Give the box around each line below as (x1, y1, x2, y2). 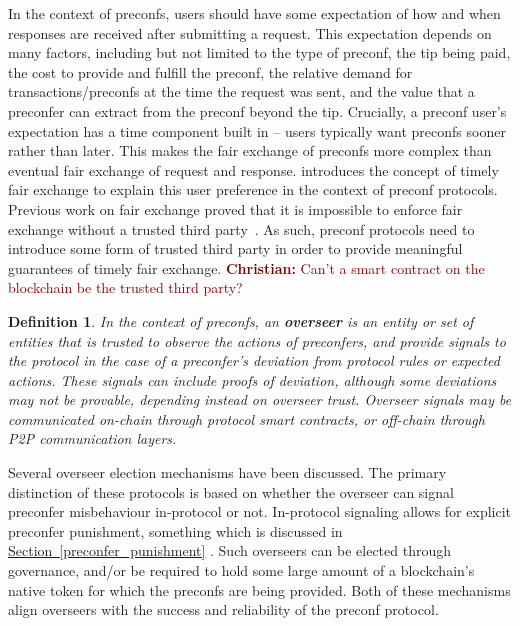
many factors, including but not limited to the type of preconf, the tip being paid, (8, 42, 511, 63)
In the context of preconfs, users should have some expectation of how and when (8, 3, 501, 23)
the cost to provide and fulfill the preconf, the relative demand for (8, 61, 413, 82)
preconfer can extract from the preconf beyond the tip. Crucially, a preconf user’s (8, 100, 507, 121)
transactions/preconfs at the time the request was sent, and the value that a (8, 81, 475, 102)
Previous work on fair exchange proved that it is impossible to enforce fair (8, 198, 463, 219)
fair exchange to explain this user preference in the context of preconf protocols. (8, 179, 498, 200)
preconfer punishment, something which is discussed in (8, 520, 343, 541)
